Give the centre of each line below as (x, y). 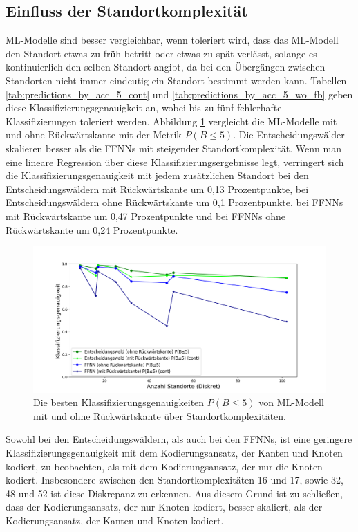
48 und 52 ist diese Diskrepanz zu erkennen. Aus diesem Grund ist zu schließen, (175, 493)
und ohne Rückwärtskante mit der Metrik (94, 135)
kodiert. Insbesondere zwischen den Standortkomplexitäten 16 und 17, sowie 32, (175, 480)
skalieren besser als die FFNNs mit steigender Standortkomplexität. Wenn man (173, 148)
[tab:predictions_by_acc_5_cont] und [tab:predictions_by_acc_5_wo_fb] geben (179, 94)
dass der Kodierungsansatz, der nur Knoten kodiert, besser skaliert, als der (164, 507)
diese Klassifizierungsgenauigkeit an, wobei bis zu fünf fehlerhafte (144, 108)
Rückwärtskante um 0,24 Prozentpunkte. (92, 229)
